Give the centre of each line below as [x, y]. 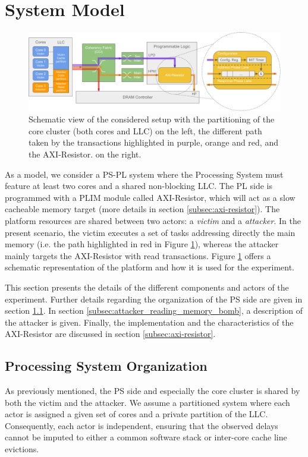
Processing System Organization [106, 366]
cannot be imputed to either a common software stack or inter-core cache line [146, 437]
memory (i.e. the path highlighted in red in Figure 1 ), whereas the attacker [142, 244]
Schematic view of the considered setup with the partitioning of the [152, 119]
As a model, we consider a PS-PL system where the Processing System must [144, 174]
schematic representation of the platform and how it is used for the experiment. [150, 267]
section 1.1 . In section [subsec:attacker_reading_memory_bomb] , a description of [154, 311]
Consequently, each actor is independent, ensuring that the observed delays [142, 425]
